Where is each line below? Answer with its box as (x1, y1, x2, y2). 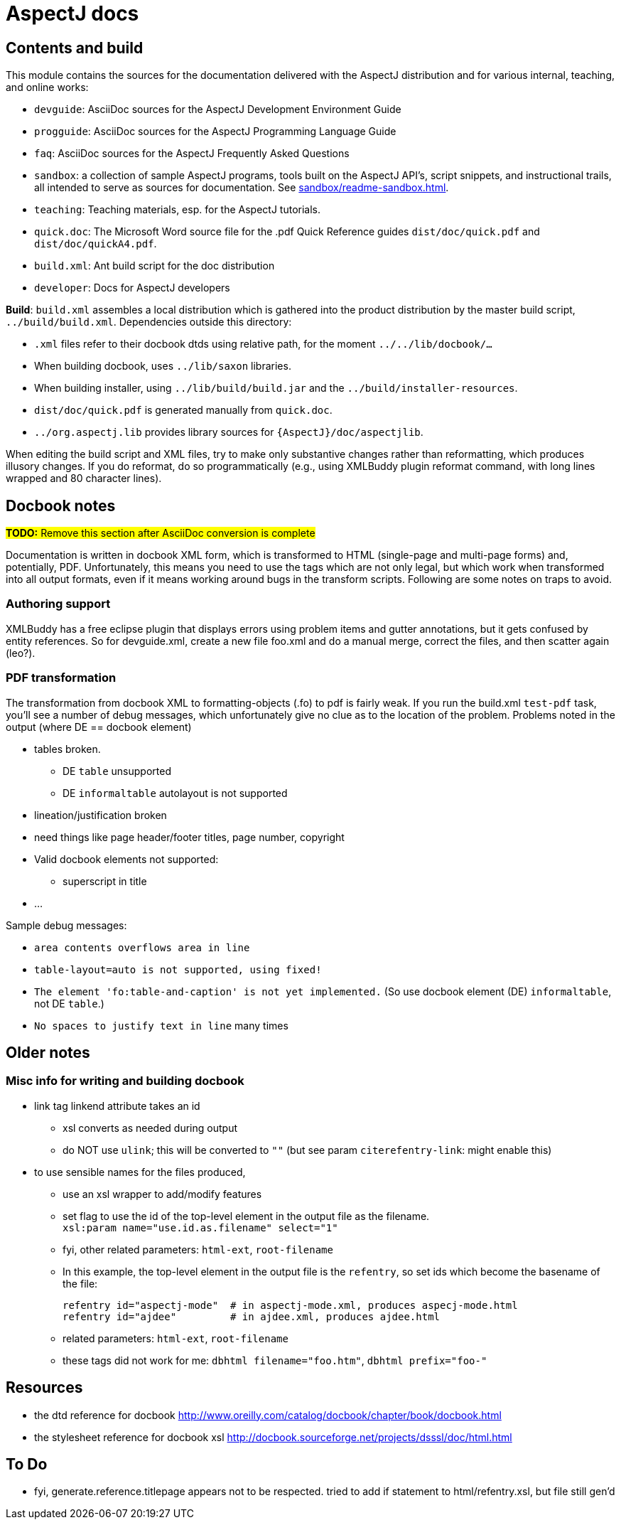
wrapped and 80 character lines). (6, 472, 162, 485)
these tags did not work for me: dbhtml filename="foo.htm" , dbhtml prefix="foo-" (63, 1354, 487, 1366)
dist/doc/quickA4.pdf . (34, 237, 157, 250)
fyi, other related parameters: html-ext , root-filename (63, 1243, 333, 1256)
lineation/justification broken (34, 808, 167, 821)
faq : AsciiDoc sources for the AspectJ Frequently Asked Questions (34, 147, 350, 160)
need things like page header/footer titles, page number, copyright (34, 830, 345, 843)
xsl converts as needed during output (63, 1121, 237, 1134)
